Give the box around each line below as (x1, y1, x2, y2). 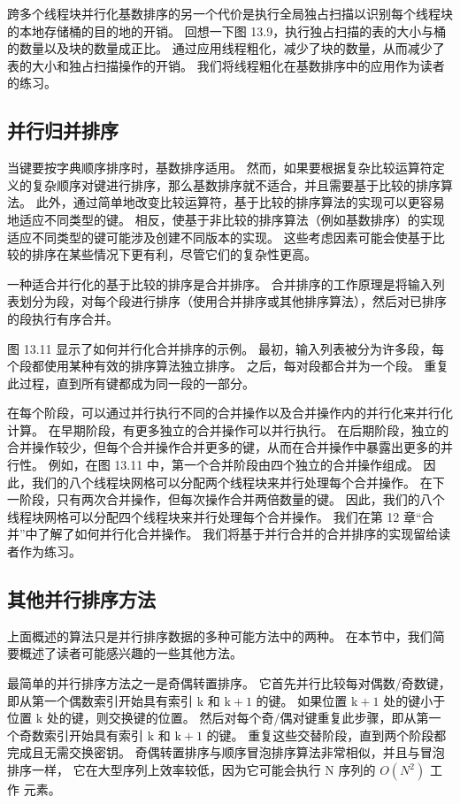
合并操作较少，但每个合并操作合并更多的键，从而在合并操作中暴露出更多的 (7, 438, 441, 456)
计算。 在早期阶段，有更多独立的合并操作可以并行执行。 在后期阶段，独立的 (7, 420, 449, 439)
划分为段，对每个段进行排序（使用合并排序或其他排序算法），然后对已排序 (19, 292, 447, 310)
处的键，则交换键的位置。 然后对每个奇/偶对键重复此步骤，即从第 (46, 708, 429, 727)
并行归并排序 (7, 117, 119, 144)
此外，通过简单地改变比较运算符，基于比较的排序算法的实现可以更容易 (35, 193, 445, 211)
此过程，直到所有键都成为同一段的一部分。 (7, 373, 255, 392)
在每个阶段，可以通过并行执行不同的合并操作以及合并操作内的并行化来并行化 (7, 403, 453, 422)
